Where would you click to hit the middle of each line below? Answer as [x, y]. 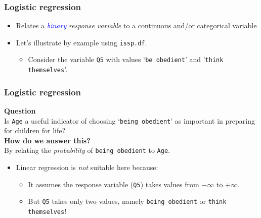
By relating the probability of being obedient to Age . [87, 150]
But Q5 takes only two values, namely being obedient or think [127, 201]
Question [20, 111]
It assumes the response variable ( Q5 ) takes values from [114, 184]
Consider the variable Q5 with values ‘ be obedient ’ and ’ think [126, 59]
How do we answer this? [47, 140]
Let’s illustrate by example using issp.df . [81, 42]
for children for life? [35, 130]
